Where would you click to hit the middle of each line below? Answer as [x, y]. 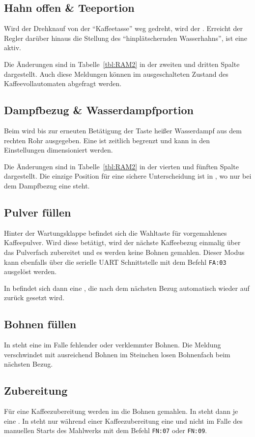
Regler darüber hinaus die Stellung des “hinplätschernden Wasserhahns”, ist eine [126, 38]
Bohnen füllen [40, 324]
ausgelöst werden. [30, 271]
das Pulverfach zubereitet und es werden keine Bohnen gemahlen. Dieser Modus [124, 252]
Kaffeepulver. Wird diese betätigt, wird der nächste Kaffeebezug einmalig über [122, 242]
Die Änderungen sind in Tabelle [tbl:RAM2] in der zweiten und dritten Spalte [122, 64]
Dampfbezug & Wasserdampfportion [99, 110]
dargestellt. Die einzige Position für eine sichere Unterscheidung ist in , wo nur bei [128, 176]
